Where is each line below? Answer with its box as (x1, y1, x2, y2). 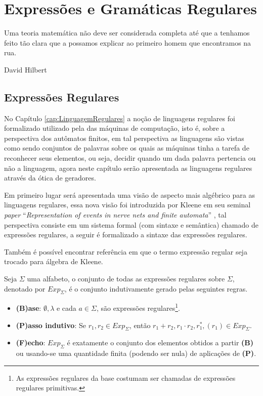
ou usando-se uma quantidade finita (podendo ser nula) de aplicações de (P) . (16, 348, 256, 358)
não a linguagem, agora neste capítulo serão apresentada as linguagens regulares (4, 162, 252, 173)
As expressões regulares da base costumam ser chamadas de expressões (16, 372, 236, 383)
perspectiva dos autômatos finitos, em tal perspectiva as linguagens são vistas (4, 132, 244, 143)
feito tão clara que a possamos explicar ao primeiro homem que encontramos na (4, 37, 251, 48)
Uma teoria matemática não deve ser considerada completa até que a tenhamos (4, 27, 250, 38)
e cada (56, 303, 76, 313)
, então (129, 319, 151, 330)
